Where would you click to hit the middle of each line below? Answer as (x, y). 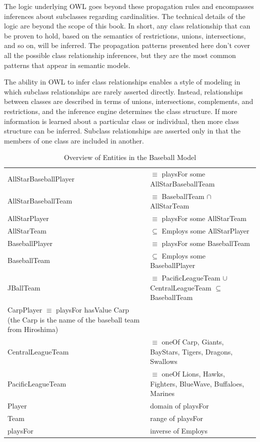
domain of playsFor (179, 406)
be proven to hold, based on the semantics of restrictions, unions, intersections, (125, 35)
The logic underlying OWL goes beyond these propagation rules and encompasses (129, 6)
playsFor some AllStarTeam (204, 218)
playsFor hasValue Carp (92, 310)
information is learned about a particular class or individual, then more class (122, 121)
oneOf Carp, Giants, (193, 342)
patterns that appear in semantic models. (67, 65)
